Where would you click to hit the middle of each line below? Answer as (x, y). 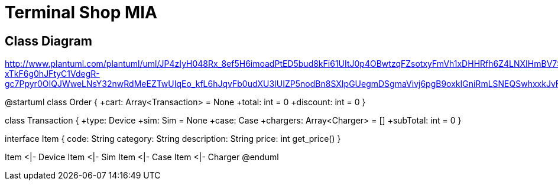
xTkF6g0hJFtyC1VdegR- (52, 74)
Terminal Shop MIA (81, 12)
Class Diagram (48, 41)
